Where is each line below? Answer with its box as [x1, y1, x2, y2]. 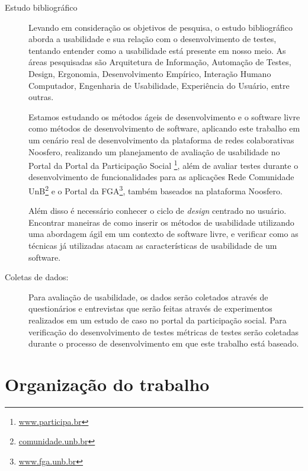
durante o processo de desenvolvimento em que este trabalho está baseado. [28, 337, 299, 350]
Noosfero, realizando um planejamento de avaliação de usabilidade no [28, 145, 280, 158]
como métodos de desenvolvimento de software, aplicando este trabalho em [28, 122, 300, 134]
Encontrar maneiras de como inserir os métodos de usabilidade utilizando [28, 216, 294, 228]
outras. [28, 91, 54, 103]
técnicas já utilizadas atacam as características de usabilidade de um [28, 239, 277, 251]
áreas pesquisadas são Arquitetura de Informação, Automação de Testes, [28, 56, 291, 68]
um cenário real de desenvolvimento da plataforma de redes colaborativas [28, 133, 294, 146]
